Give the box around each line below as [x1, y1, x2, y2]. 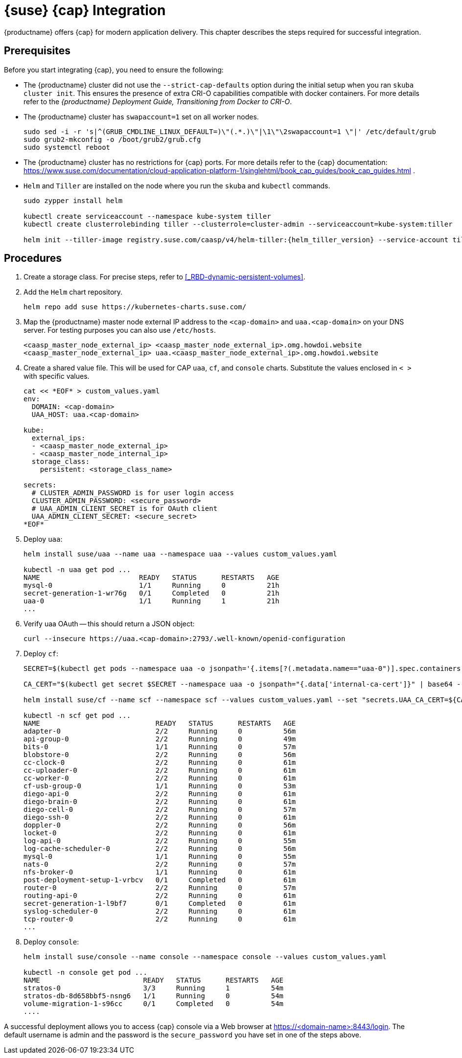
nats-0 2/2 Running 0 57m [23, 860, 296, 869]
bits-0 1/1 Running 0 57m [23, 743, 296, 751]
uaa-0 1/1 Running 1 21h [23, 597, 279, 605]
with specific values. [23, 372, 90, 381]
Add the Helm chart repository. [23, 288, 123, 297]
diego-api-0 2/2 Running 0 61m [23, 790, 296, 798]
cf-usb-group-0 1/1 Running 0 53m [23, 782, 296, 790]
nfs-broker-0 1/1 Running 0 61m [23, 868, 296, 876]
